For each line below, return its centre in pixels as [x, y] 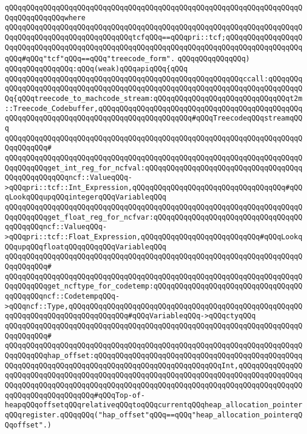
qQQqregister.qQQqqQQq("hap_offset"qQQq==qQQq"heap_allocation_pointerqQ [154, 415]
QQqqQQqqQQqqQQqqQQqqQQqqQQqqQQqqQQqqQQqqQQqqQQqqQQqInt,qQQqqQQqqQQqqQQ [154, 365]
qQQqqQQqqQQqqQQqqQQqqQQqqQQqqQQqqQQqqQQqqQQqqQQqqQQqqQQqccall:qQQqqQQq [154, 79]
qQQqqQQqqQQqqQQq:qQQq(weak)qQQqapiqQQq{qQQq [96, 69]
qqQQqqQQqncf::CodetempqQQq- [62, 297]
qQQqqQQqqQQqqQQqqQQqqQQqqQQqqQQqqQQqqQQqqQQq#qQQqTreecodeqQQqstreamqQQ [154, 118]
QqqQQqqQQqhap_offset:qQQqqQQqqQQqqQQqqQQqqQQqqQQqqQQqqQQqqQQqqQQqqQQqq [154, 355]
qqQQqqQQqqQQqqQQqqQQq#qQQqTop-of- [75, 395]
